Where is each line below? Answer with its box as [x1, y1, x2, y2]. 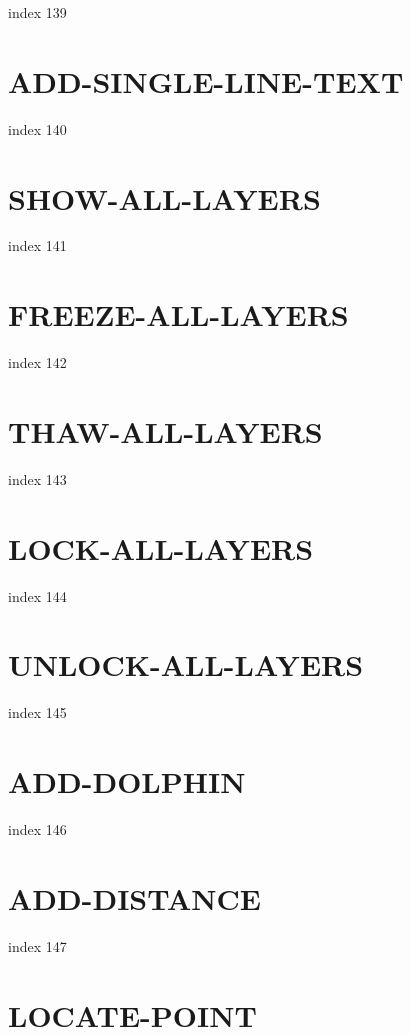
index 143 [8, 468, 67, 489]
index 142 [8, 352, 67, 373]
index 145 [8, 702, 67, 723]
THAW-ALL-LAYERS [8, 410, 323, 451]
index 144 [8, 585, 67, 606]
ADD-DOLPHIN [8, 761, 246, 802]
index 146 [8, 819, 67, 840]
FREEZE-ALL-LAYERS [8, 294, 349, 335]
